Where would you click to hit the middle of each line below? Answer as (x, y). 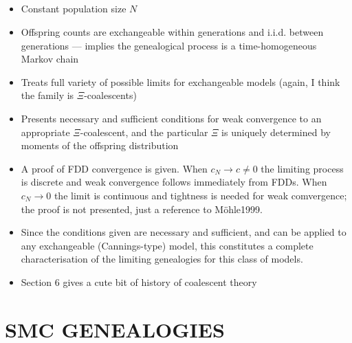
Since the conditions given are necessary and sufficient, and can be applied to (184, 232)
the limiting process (302, 168)
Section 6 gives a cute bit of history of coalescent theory (139, 281)
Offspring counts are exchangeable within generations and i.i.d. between (172, 31)
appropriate (45, 132)
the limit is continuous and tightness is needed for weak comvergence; (200, 195)
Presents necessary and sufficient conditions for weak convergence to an (171, 118)
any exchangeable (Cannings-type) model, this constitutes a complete (167, 245)
